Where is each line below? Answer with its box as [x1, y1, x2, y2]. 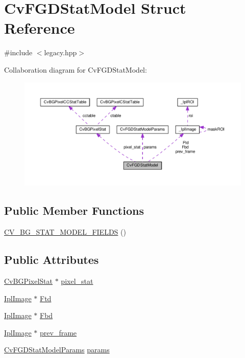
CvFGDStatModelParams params [4, 344, 110, 355]
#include [4, 47, 33, 58]
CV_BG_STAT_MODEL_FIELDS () [4, 227, 126, 237]
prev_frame [40, 327, 77, 338]
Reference [4, 17, 75, 38]
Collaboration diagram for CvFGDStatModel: [4, 64, 147, 75]
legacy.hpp [44, 47, 77, 58]
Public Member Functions [4, 203, 144, 218]
